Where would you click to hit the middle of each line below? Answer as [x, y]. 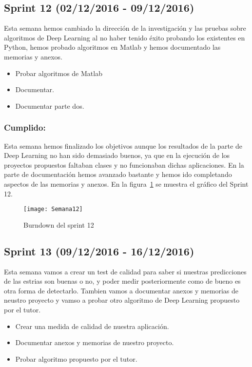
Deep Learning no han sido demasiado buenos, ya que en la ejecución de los [117, 155]
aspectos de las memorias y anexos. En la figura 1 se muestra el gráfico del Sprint [126, 183]
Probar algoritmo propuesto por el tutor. [76, 358]
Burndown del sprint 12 [59, 224]
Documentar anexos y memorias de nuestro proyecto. [95, 342]
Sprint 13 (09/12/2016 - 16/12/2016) [99, 251]
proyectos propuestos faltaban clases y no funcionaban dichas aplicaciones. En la [124, 164]
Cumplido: [25, 127]
